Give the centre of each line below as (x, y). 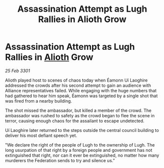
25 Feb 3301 (18, 71)
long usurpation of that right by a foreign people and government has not (79, 150)
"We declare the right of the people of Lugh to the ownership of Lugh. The (80, 145)
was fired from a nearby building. (39, 101)
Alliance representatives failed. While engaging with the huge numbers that (81, 90)
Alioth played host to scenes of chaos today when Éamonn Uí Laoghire (76, 80)
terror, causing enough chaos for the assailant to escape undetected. (75, 121)
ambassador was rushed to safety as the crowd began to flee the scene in (80, 115)
